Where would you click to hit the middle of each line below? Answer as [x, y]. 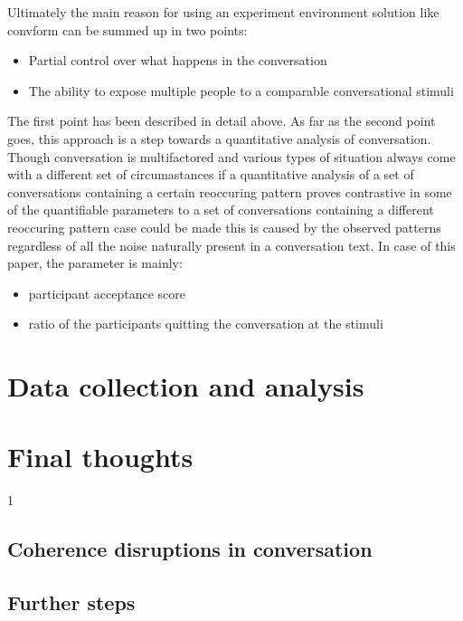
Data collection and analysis [186, 386]
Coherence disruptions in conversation [190, 549]
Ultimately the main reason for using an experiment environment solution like [223, 12]
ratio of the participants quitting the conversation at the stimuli [206, 324]
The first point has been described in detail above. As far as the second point [222, 121]
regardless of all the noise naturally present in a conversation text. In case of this [231, 245]
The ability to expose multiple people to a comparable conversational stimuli [241, 90]
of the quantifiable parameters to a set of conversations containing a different [221, 210]
